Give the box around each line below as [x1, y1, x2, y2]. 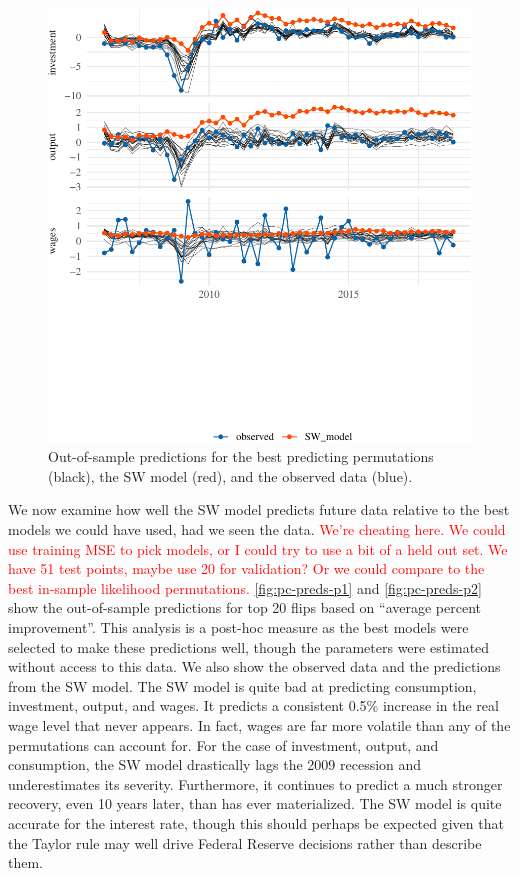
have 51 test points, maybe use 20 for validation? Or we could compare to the [8, 558, 485, 579]
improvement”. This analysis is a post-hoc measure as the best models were [8, 616, 469, 637]
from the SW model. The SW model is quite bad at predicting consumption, [8, 675, 477, 696]
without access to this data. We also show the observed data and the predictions [8, 656, 501, 677]
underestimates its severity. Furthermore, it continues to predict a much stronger [8, 773, 503, 794]
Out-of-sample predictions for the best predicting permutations [48, 446, 434, 467]
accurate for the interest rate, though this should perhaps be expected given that [8, 812, 504, 833]
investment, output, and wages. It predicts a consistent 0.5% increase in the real [8, 695, 499, 716]
